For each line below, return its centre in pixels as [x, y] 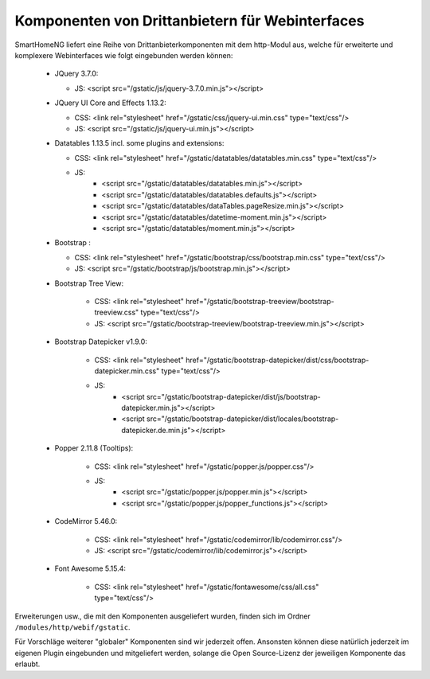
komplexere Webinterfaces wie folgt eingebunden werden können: [124, 55]
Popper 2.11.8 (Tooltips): [94, 448]
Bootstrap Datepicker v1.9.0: [101, 341]
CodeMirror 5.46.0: [86, 521]
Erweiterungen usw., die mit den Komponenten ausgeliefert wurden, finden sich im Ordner [162, 616]
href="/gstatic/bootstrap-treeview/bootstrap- [260, 301]
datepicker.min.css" [127, 371]
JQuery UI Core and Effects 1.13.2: [110, 103]
